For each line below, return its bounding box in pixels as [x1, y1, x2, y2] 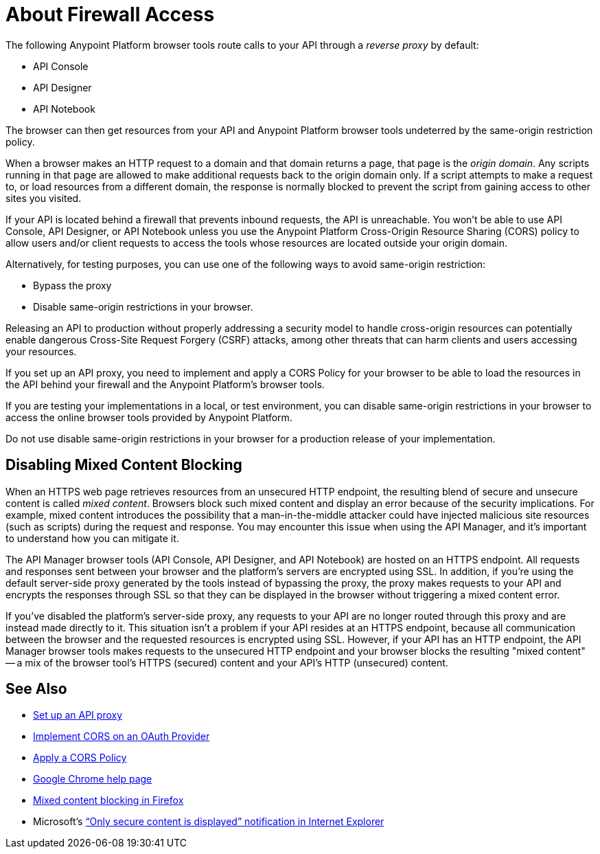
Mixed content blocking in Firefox [33, 794, 184, 807]
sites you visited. [5, 192, 82, 204]
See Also [5, 680, 67, 698]
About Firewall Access [5, 3, 215, 26]
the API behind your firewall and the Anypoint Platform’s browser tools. [5, 378, 325, 390]
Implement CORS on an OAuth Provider [33, 730, 210, 743]
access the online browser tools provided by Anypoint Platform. [5, 411, 292, 423]
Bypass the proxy [33, 279, 112, 291]
